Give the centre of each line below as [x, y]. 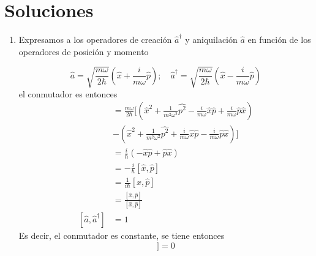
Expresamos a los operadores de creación [95, 40]
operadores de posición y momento [84, 51]
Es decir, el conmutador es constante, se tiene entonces [122, 235]
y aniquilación [211, 40]
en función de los [279, 40]
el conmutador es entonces [68, 93]
